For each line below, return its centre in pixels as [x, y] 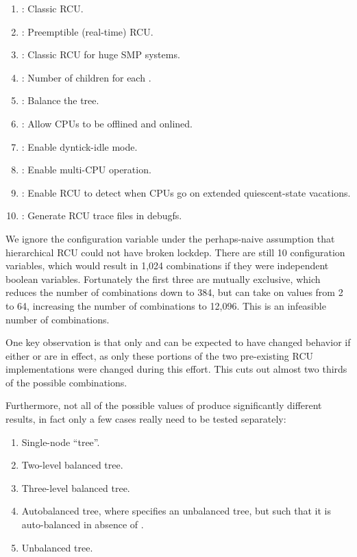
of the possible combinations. [66, 382]
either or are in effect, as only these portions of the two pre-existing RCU [160, 355]
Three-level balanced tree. [76, 487]
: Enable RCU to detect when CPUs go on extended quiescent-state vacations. [186, 192]
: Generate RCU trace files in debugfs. [102, 215]
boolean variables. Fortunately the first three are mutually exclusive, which [163, 278]
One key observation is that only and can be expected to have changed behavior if [178, 342]
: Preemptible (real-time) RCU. [87, 31]
